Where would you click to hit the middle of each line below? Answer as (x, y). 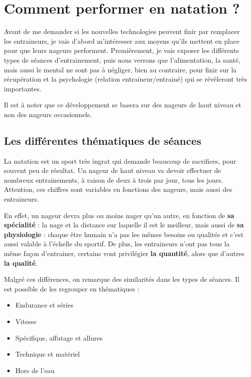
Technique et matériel (48, 354)
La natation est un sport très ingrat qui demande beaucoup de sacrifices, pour (120, 161)
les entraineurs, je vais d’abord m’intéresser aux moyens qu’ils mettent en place (122, 41)
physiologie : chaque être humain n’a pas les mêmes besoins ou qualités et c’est (124, 234)
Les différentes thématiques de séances (103, 140)
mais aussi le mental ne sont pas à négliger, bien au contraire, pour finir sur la (120, 69)
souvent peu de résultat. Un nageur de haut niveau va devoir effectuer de (113, 170)
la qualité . (21, 263)
